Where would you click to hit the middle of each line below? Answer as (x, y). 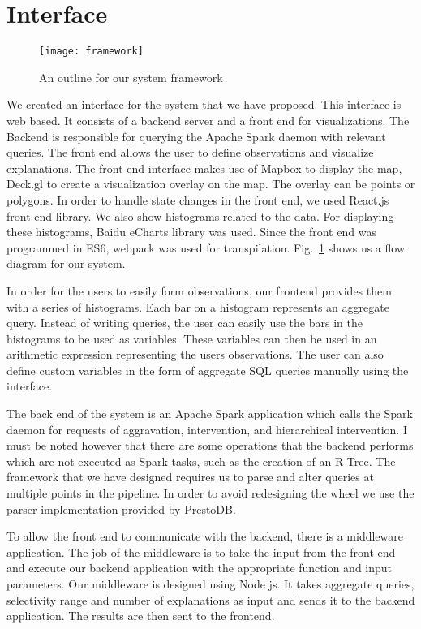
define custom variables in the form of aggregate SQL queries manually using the (208, 370)
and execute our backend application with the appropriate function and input (200, 568)
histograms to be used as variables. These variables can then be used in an (192, 338)
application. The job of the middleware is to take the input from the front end (201, 551)
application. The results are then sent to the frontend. (141, 616)
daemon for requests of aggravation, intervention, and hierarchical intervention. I (207, 429)
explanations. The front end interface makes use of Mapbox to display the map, (204, 168)
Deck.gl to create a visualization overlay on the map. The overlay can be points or (211, 184)
